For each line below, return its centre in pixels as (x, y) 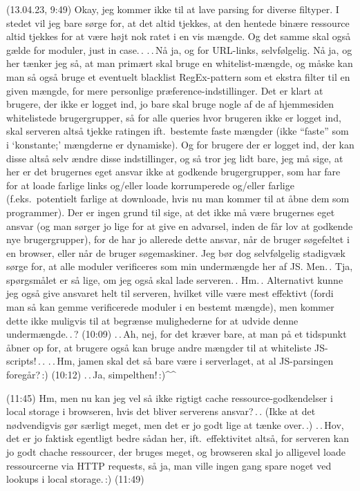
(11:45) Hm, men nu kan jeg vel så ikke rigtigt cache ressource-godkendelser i (170, 397)
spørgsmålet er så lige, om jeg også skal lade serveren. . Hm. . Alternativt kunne (175, 279)
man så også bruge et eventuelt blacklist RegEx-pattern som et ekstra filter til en (178, 76)
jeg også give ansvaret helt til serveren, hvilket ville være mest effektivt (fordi (170, 293)
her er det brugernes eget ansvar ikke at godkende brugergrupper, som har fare (173, 172)
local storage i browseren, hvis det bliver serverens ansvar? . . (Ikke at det (161, 411)
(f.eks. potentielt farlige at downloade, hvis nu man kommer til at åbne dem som (178, 199)
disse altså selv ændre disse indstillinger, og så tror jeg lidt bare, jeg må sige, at (175, 158)
